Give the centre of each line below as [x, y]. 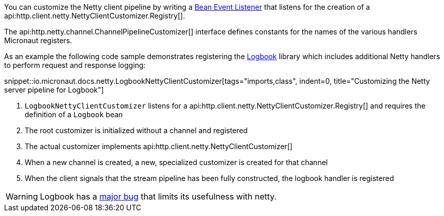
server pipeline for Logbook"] [54, 90]
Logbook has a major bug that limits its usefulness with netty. [158, 196]
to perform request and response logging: [75, 65]
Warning [22, 196]
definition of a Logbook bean [74, 114]
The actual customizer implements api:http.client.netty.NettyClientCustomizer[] [159, 146]
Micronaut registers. [38, 40]
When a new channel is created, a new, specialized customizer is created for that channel [176, 162]
